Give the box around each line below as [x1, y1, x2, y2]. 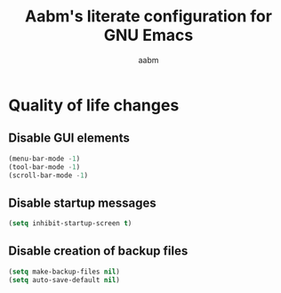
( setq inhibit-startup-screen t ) [8, 219, 132, 228]
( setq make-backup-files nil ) [8, 267, 121, 276]
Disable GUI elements [8, 131, 130, 146]
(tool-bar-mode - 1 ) [8, 162, 81, 171]
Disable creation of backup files [8, 243, 189, 259]
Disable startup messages [8, 195, 157, 210]
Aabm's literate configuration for [24, 6, 273, 27]
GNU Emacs [103, 25, 194, 45]
